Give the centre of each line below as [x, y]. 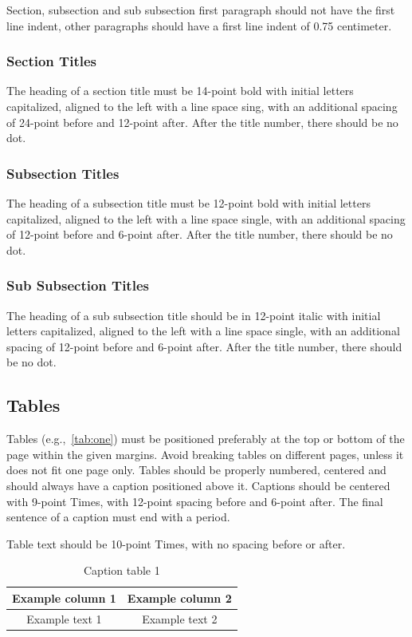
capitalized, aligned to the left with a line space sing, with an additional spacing [202, 106]
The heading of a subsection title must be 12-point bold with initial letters [188, 203]
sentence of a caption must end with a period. [118, 517]
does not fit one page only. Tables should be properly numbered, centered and [196, 470]
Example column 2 [179, 597]
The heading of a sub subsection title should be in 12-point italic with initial [194, 315]
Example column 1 [64, 597]
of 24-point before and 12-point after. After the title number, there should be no [202, 122]
